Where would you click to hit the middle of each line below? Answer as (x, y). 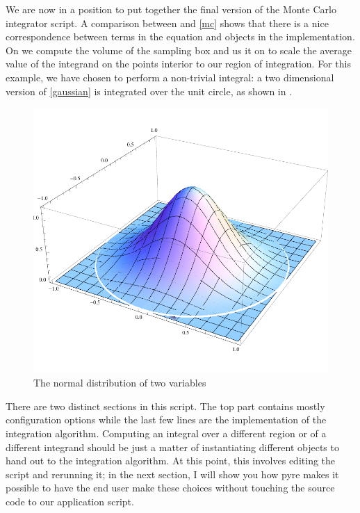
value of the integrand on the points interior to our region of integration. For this (178, 64)
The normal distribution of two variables (120, 383)
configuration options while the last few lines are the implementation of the (166, 420)
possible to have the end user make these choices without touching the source (170, 488)
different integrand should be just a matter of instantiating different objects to (172, 447)
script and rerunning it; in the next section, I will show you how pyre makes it (172, 474)
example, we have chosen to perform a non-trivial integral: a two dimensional (170, 77)
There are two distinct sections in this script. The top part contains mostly (165, 406)
